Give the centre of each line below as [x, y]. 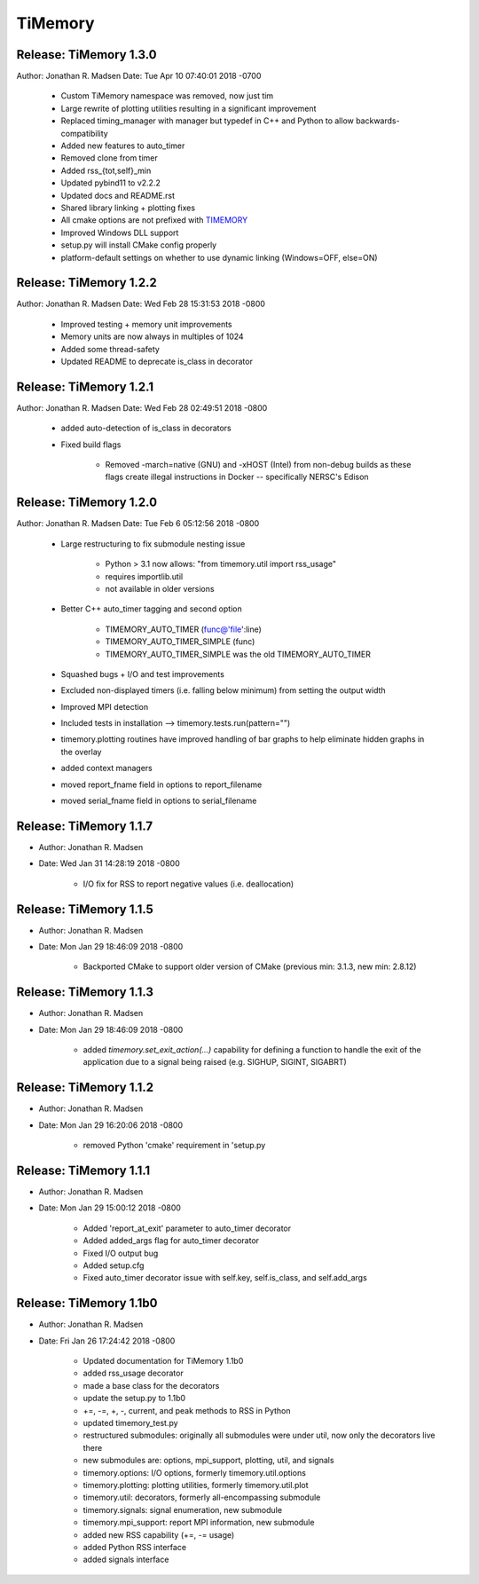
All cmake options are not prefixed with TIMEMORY [154, 220]
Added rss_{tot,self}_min [106, 170]
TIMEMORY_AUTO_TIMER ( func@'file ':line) [183, 629]
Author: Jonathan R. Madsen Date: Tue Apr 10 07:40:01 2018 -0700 [139, 76]
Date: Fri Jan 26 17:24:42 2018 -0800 [107, 1341]
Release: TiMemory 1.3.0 [86, 55]
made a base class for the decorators [151, 1385]
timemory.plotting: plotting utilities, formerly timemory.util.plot [196, 1485]
